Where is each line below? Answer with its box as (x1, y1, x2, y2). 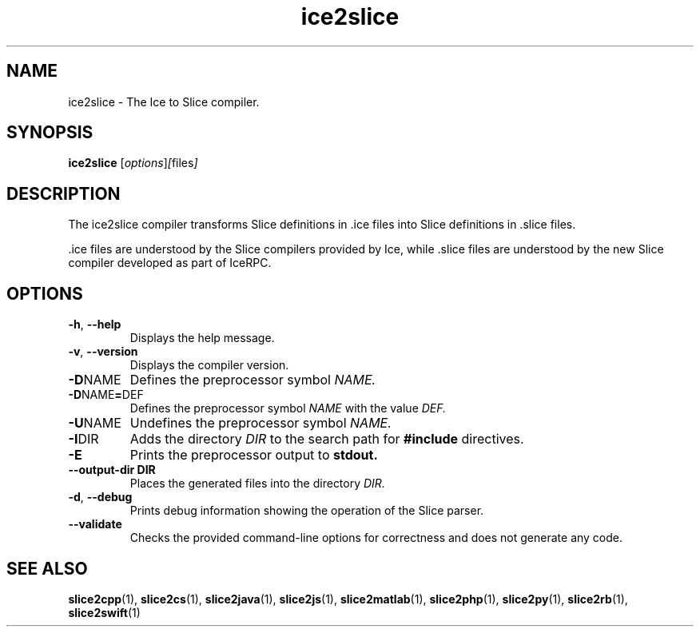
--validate (68, 517, 122, 531)
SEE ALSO (6, 558, 88, 579)
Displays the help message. (129, 331, 275, 345)
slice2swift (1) (68, 605, 141, 619)
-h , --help (68, 317, 121, 332)
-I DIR (68, 431, 99, 448)
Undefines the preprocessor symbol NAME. (129, 415, 392, 432)
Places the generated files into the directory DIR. (129, 476, 385, 491)
